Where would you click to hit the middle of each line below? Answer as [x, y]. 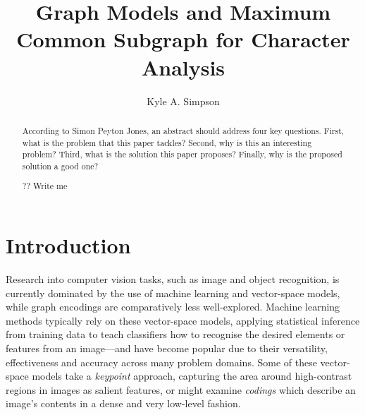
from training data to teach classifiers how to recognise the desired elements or [175, 334]
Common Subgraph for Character [183, 39]
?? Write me [45, 186]
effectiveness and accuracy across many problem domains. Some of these [161, 362]
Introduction [68, 245]
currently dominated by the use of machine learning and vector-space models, [173, 293]
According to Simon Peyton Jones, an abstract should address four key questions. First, [183, 130]
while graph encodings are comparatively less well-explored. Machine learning [173, 307]
